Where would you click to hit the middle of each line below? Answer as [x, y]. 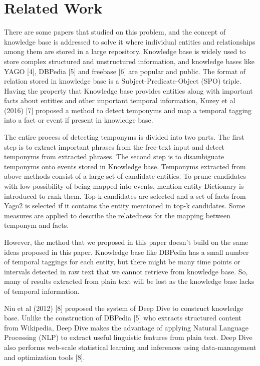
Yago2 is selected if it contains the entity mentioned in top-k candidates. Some [125, 206]
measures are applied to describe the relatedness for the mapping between [117, 215]
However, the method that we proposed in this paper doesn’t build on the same [126, 242]
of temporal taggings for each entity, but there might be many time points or [122, 262]
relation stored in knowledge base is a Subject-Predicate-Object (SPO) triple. [123, 81]
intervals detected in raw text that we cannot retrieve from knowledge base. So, [126, 271]
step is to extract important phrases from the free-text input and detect [114, 146]
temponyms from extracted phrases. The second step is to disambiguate [114, 156]
